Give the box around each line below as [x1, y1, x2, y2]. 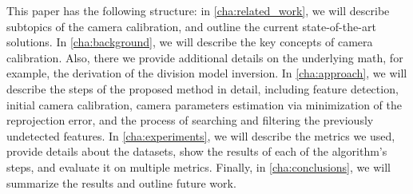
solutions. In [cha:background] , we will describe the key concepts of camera [6, 34, 373, 50]
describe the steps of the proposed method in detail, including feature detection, [6, 80, 399, 97]
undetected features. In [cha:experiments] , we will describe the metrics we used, [6, 127, 395, 144]
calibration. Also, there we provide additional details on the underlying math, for [6, 49, 403, 65]
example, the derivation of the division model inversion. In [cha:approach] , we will [6, 65, 407, 81]
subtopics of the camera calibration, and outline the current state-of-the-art [6, 18, 376, 34]
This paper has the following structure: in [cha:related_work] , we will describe [6, 2, 390, 18]
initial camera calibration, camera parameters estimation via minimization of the [6, 96, 403, 113]
